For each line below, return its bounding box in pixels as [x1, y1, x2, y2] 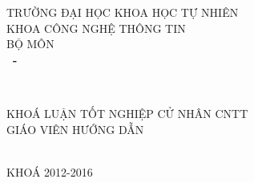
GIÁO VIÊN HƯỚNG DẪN [6, 120, 144, 137]
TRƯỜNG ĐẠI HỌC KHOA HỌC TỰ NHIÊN [6, 4, 239, 20]
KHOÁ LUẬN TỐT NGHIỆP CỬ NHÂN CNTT [6, 104, 248, 121]
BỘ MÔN [6, 35, 54, 52]
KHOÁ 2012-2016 [6, 163, 93, 180]
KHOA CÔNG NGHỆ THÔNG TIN [6, 19, 186, 36]
